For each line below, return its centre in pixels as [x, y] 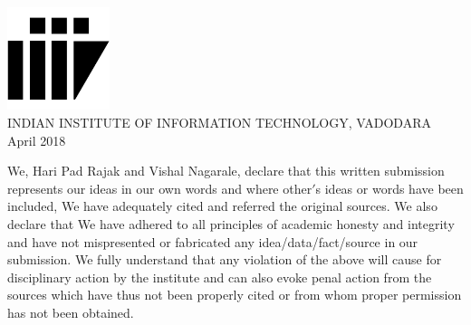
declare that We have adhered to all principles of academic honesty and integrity [231, 223]
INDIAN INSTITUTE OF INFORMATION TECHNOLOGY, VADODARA [219, 122]
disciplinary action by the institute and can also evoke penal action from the [220, 277]
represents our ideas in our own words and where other [160, 188]
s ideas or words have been [389, 188]
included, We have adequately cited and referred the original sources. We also [222, 206]
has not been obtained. [71, 312]
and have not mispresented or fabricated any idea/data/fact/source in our [213, 241]
